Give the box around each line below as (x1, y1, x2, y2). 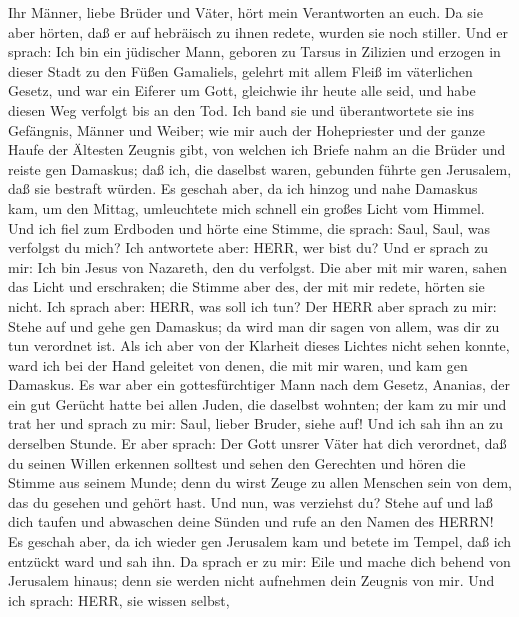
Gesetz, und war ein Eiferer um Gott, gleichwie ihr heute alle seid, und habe (8, 80, 476, 101)
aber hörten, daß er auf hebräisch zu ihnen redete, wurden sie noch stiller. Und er (8, 21, 508, 42)
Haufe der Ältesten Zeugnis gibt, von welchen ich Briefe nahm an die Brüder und (8, 139, 506, 160)
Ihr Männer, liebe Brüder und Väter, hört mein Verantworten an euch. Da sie (8, 2, 483, 22)
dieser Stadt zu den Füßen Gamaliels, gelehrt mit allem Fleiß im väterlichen (8, 60, 473, 81)
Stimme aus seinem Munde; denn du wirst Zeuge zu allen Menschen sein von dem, (8, 472, 512, 493)
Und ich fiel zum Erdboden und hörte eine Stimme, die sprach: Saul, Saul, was (8, 217, 490, 238)
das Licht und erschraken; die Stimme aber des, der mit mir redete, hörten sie (8, 276, 485, 297)
